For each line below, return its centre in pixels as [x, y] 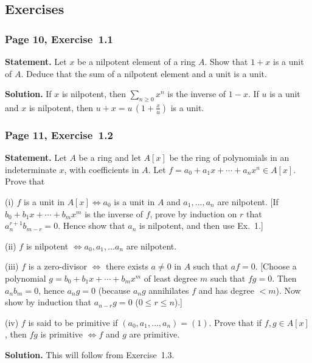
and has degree [226, 290]
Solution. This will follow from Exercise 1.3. [90, 354]
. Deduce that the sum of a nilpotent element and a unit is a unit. [144, 73]
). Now [288, 290]
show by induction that [48, 302]
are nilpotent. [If [248, 201]
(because [114, 290]
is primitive [62, 334]
